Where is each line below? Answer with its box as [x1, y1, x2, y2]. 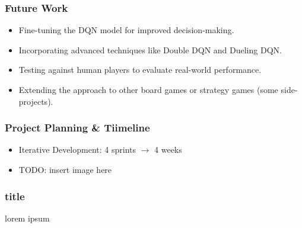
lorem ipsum [5, 211, 50, 224]
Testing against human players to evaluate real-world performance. [18, 63, 262, 76]
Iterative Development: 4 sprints [18, 143, 136, 156]
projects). [18, 95, 53, 107]
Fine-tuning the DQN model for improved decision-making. [18, 24, 234, 36]
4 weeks [154, 143, 182, 156]
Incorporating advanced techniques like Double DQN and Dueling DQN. [18, 43, 282, 56]
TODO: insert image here [18, 163, 112, 175]
